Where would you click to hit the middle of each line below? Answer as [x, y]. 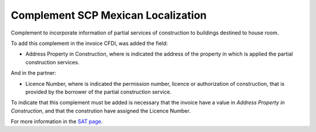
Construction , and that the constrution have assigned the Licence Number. [101, 110]
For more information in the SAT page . [57, 121]
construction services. [52, 62]
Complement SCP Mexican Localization [109, 15]
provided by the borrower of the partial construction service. [99, 92]
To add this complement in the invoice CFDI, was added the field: [89, 43]
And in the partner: [34, 73]
